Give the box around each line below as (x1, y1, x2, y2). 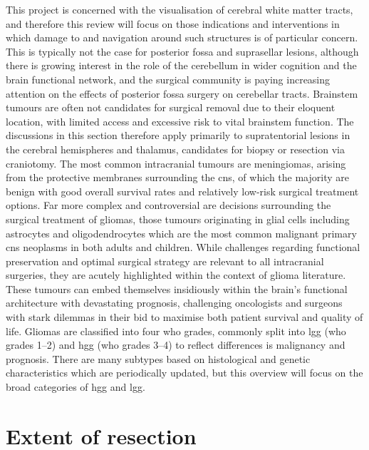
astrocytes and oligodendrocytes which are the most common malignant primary (6, 225, 357, 240)
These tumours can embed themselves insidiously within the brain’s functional (6, 281, 348, 296)
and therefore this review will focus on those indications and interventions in (6, 16, 340, 31)
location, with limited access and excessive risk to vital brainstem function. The (6, 113, 354, 128)
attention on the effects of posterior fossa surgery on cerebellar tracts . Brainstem (6, 86, 358, 101)
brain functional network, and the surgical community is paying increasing (6, 71, 331, 86)
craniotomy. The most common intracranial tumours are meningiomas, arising (6, 155, 346, 170)
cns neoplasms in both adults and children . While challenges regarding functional (6, 240, 360, 255)
